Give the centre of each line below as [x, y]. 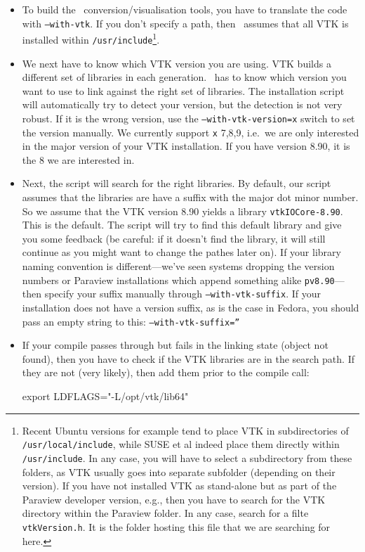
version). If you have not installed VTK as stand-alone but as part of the [179, 486]
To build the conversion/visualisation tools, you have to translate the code [185, 9]
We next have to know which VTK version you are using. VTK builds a [177, 63]
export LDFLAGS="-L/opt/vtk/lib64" [105, 396]
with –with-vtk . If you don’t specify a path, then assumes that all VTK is [185, 23]
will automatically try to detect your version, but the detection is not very [182, 104]
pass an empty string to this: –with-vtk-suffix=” [131, 321]
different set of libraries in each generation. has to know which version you [184, 77]
